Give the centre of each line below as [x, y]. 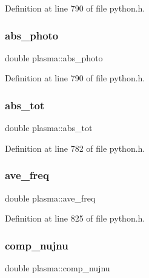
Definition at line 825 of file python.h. [75, 218]
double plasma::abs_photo [54, 57]
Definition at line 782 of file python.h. [75, 148]
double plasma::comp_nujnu [58, 268]
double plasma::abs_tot [49, 128]
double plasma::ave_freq [50, 198]
